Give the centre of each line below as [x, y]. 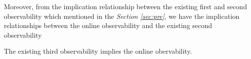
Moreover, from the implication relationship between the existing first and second [125, 6]
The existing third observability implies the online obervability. [98, 51]
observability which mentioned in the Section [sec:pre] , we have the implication [122, 16]
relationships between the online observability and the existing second [108, 25]
